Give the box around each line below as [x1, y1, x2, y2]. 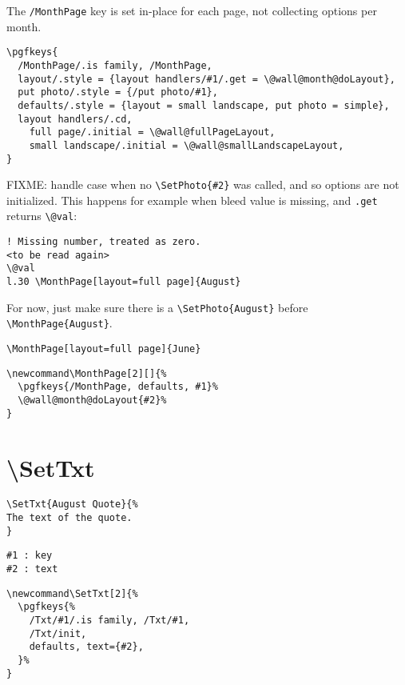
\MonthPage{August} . [6, 314, 113, 331]
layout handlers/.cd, [18, 113, 133, 125]
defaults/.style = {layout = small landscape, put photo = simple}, [18, 99, 390, 111]
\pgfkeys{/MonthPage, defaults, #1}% [18, 381, 218, 393]
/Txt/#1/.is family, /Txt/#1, [29, 615, 190, 627]
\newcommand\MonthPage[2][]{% [6, 367, 167, 379]
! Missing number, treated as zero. [6, 236, 201, 248]
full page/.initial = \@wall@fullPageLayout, [29, 126, 276, 138]
